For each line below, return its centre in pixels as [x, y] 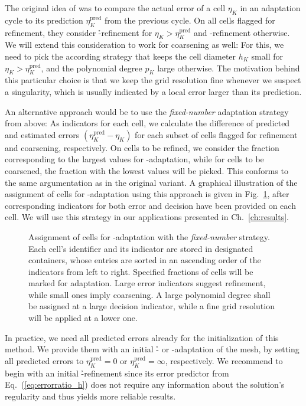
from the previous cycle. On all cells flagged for [190, 20]
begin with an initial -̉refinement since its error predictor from [117, 373]
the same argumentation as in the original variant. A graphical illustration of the [151, 182]
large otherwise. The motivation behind [229, 68]
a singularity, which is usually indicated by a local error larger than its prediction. [153, 91]
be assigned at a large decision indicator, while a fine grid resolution [152, 306]
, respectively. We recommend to [224, 360]
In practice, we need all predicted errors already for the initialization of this [142, 337]
